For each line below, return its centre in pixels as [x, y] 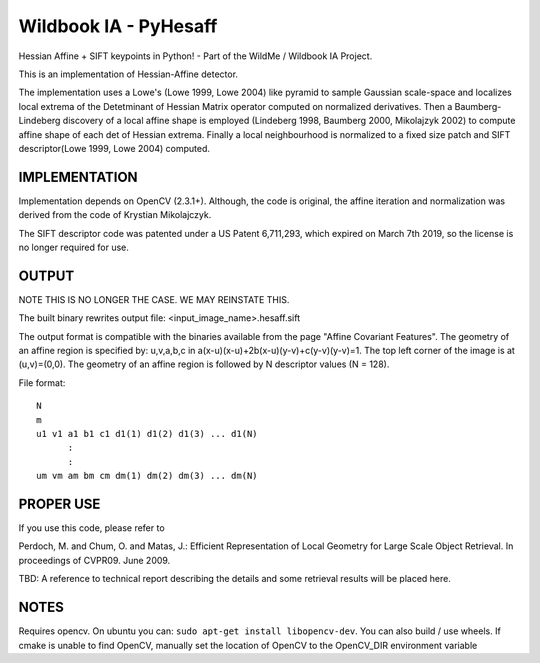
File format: [42, 382]
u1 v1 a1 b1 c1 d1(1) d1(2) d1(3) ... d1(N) [147, 433]
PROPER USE [59, 503]
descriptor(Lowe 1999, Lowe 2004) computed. [114, 148]
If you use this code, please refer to [91, 528]
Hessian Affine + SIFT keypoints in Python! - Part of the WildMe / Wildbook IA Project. [195, 56]
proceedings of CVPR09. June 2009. [94, 560]
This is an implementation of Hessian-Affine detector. [128, 74]
